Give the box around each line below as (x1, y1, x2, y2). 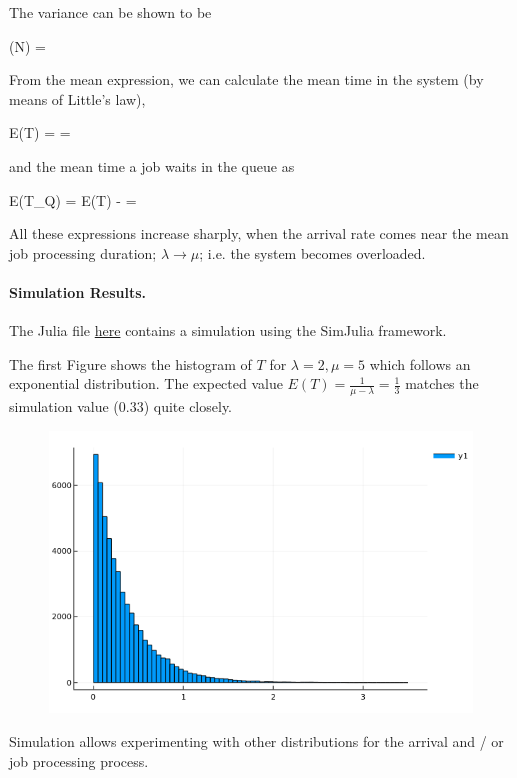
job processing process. (9, 750, 149, 771)
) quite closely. (143, 396, 233, 417)
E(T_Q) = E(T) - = (9, 189, 137, 210)
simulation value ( (9, 396, 119, 417)
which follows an (369, 353, 471, 374)
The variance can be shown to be (9, 2, 212, 22)
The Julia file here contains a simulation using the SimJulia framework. (9, 320, 447, 341)
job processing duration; (9, 242, 157, 263)
